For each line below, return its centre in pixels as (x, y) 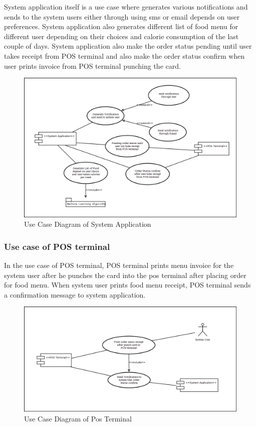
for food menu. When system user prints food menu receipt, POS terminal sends (127, 285)
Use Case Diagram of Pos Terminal (78, 418)
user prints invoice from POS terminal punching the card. (92, 65)
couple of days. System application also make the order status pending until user (128, 46)
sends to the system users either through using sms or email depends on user (122, 16)
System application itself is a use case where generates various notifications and (126, 7)
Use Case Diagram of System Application (88, 224)
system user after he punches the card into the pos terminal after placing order (125, 275)
